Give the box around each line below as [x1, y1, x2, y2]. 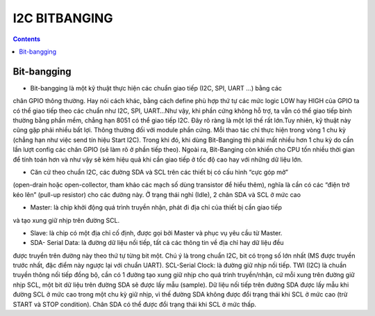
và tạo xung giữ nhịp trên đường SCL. [12, 216, 120, 224]
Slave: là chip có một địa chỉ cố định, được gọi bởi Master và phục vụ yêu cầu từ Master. [30, 228, 283, 237]
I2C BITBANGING [12, 10, 113, 26]
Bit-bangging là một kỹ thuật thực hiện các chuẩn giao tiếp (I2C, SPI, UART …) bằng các [30, 84, 283, 92]
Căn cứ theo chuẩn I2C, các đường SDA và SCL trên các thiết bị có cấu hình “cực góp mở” [30, 168, 288, 176]
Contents [12, 35, 41, 43]
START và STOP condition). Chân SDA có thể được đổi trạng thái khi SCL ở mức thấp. [12, 300, 257, 308]
